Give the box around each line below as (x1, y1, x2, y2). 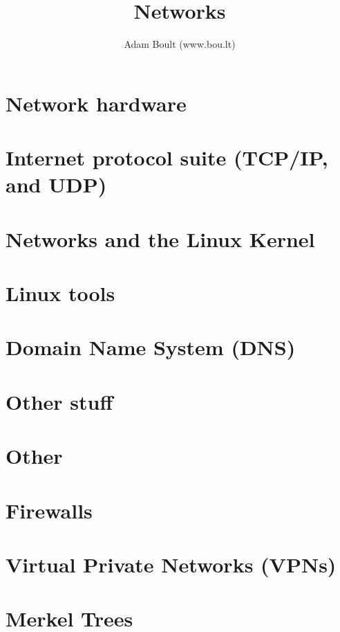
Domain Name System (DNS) (6, 333, 296, 361)
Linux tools (6, 279, 115, 307)
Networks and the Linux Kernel (6, 224, 315, 253)
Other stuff (6, 387, 113, 415)
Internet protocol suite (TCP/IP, (6, 143, 328, 172)
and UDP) (6, 170, 107, 199)
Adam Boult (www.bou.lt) (124, 37, 236, 51)
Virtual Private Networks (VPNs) (6, 550, 337, 578)
